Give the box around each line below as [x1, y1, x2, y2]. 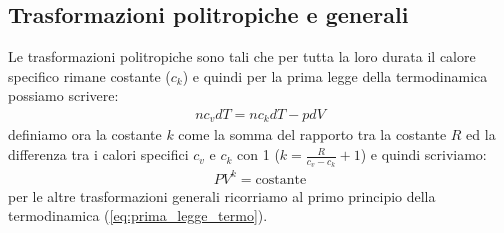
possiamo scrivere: [8, 85, 119, 106]
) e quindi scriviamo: [360, 144, 487, 165]
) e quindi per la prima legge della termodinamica [182, 65, 488, 86]
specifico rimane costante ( [8, 65, 171, 86]
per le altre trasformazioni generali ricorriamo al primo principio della [8, 185, 436, 206]
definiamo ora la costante [8, 124, 162, 145]
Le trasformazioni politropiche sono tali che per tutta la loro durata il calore [8, 46, 476, 67]
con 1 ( [237, 144, 280, 165]
